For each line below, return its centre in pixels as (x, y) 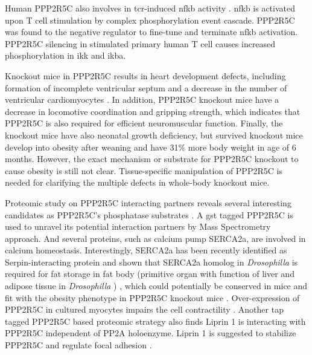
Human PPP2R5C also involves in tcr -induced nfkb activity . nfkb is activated (150, 8)
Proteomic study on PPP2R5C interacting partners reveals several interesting (148, 202)
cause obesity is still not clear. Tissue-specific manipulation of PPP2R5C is (144, 170)
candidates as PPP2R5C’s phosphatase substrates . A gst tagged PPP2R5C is (149, 214)
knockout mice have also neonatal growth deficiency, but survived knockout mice (154, 135)
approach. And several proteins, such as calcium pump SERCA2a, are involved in (155, 238)
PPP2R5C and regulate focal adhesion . (78, 345)
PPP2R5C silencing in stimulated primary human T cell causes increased (140, 43)
